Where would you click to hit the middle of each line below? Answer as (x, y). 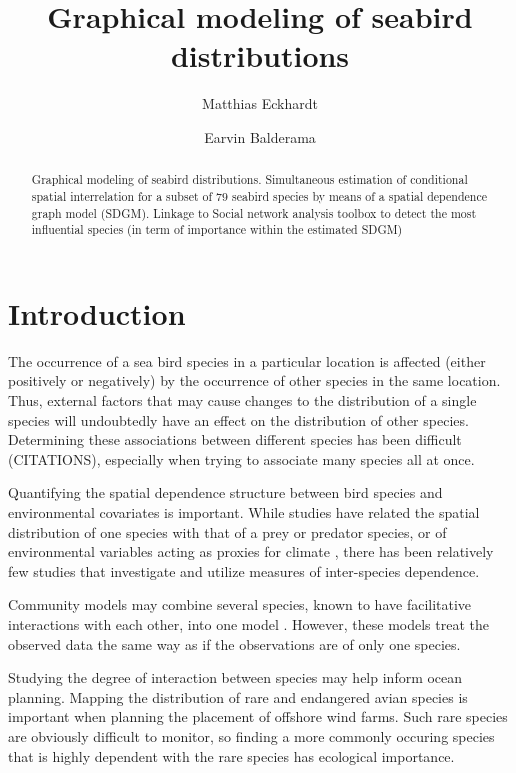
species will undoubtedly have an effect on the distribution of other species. (238, 419)
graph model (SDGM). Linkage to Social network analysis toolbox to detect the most (254, 212)
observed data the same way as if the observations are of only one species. (234, 643)
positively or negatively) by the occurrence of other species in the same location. (254, 380)
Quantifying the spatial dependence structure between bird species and (225, 492)
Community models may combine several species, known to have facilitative (240, 604)
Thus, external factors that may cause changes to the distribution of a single (242, 400)
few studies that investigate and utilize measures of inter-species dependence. (244, 570)
